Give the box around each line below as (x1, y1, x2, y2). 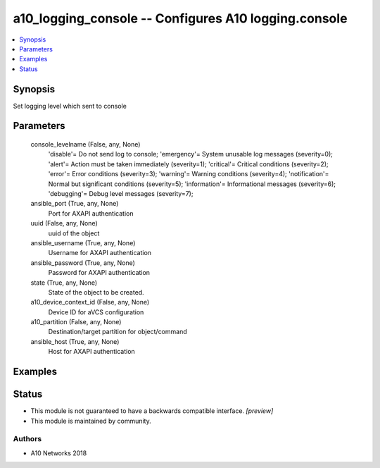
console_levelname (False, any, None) (30, 140, 141, 149)
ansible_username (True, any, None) (30, 238, 136, 247)
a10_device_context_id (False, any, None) (30, 298, 150, 307)
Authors (13, 434, 42, 444)
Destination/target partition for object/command (48, 328, 187, 336)
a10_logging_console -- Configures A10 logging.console (13, 11, 348, 26)
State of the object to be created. (48, 288, 144, 296)
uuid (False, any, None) (30, 219, 98, 228)
